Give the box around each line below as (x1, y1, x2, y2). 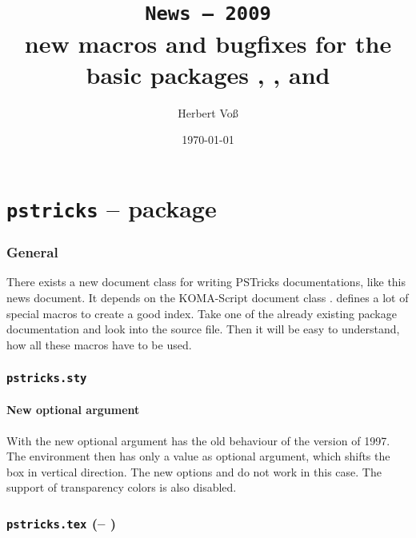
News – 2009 (145, 2, 271, 26)
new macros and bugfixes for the (24, 26, 392, 59)
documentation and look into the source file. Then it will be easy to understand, (6, 321, 400, 337)
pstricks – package (6, 191, 217, 224)
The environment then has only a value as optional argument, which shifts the (6, 448, 390, 464)
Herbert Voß (178, 104, 238, 121)
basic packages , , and (86, 58, 330, 90)
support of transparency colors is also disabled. (6, 479, 237, 496)
